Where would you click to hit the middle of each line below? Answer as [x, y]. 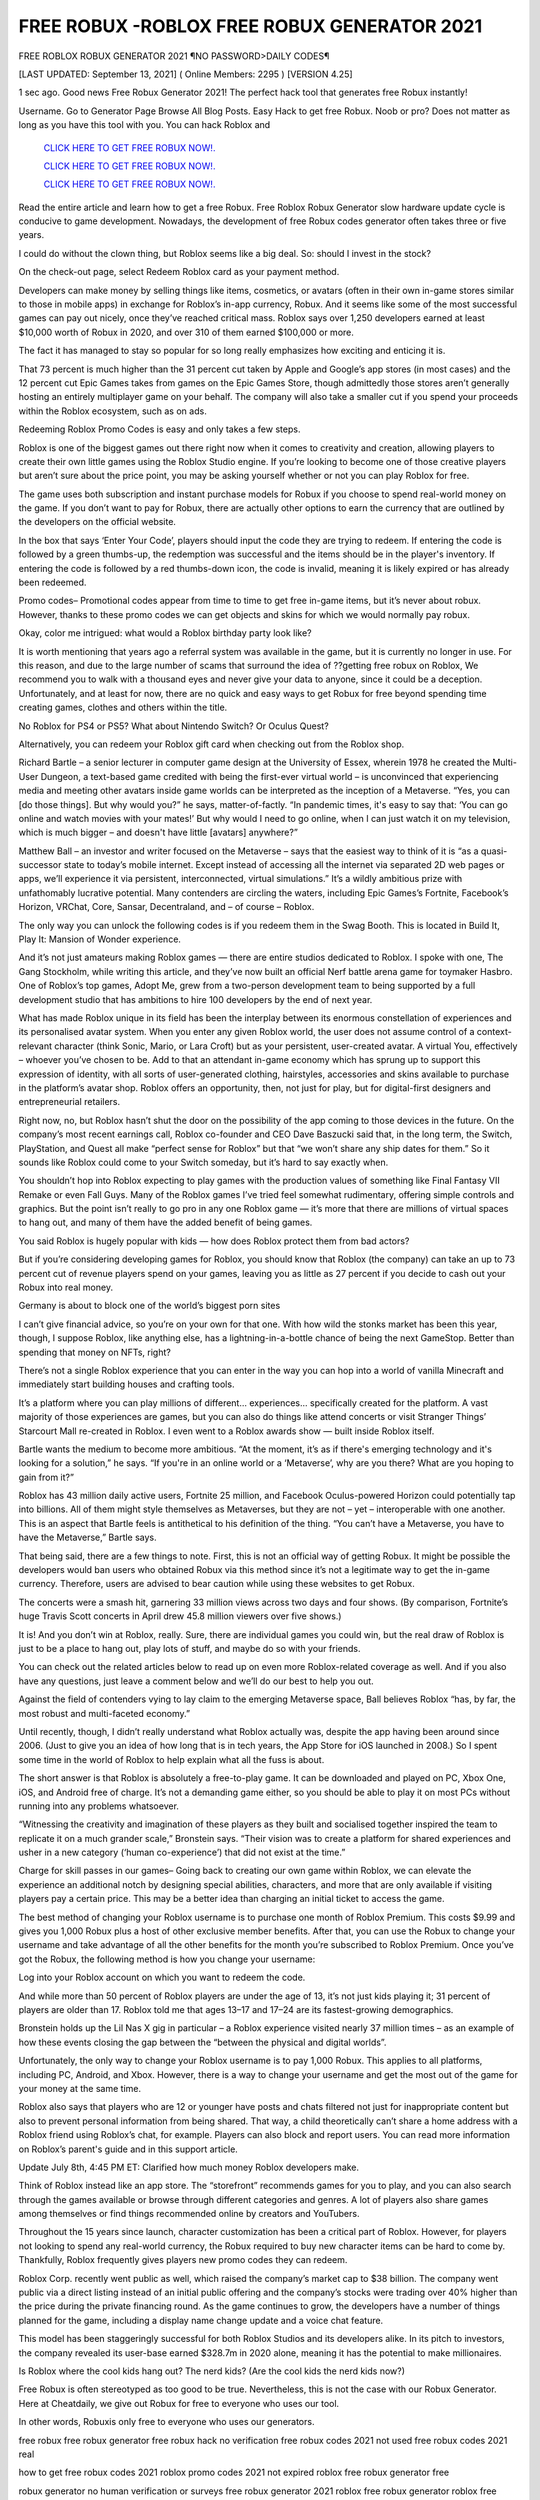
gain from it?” [46, 1477]
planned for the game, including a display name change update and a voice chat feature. [201, 2320]
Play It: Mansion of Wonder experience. [100, 939]
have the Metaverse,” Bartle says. [87, 1537]
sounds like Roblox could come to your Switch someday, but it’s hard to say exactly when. [203, 1162]
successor [40, 865]
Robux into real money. [66, 1287]
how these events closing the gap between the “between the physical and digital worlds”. [202, 2042]
